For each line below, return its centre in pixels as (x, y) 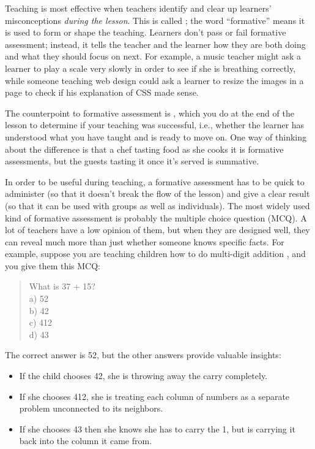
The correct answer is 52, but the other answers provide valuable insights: (143, 355)
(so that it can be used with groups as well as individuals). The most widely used (157, 205)
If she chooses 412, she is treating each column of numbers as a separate (154, 396)
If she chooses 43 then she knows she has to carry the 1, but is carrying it (157, 428)
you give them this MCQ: (53, 265)
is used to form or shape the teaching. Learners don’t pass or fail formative (146, 32)
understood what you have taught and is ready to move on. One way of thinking (156, 136)
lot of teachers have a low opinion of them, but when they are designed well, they (157, 230)
